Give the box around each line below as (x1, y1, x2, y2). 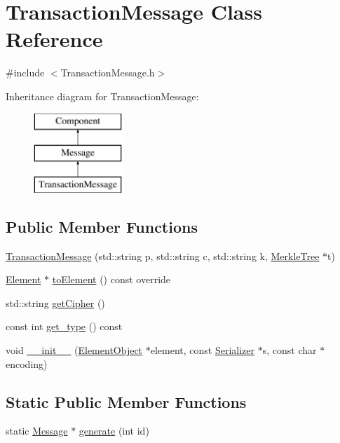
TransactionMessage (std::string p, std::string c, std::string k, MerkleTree (6, 248, 320, 263)
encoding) (6, 356, 48, 371)
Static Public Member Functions (6, 390, 247, 412)
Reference (6, 25, 103, 53)
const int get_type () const (6, 319, 123, 334)
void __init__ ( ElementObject (6, 343, 143, 357)
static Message (6, 423, 68, 438)
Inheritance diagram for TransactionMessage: (6, 88, 199, 103)
